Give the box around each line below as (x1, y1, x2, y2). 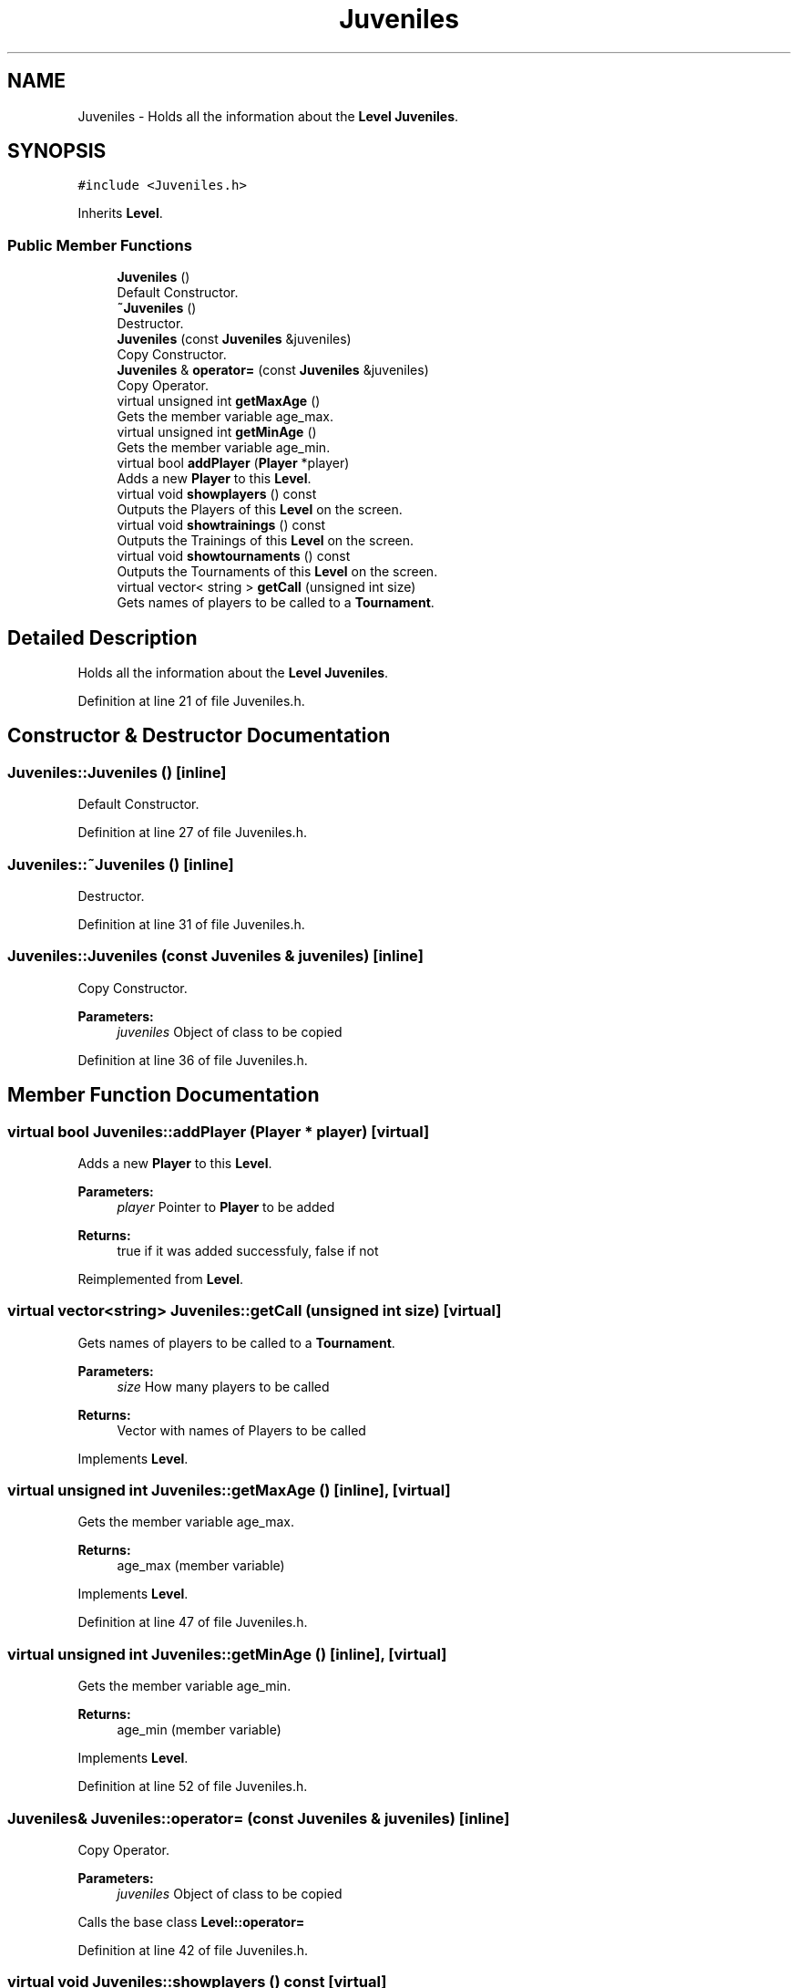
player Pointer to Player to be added (117, 1198, 335, 1215)
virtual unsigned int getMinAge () (117, 424, 317, 440)
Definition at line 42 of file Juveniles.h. (77, 1941, 309, 1958)
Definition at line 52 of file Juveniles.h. (77, 1778, 308, 1795)
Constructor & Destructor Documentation (7, 724, 391, 748)
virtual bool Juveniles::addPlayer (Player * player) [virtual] (7, 1122, 430, 1141)
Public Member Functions (7, 235, 192, 254)
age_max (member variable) (117, 1558, 285, 1574)
